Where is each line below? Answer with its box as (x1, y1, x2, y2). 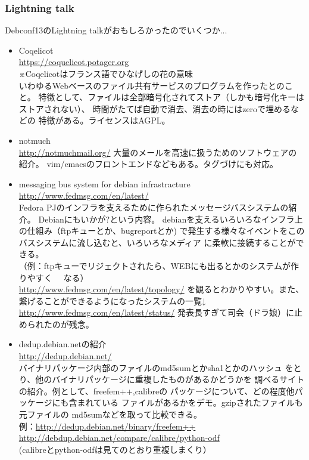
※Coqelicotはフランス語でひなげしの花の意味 (18, 67, 193, 79)
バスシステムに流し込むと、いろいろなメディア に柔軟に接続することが (18, 236, 296, 248)
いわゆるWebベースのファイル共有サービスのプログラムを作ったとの (18, 79, 285, 91)
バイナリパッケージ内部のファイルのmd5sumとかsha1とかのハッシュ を (18, 361, 294, 373)
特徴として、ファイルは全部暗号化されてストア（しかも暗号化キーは (38, 91, 304, 103)
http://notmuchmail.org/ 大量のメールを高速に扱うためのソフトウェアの (18, 146, 297, 158)
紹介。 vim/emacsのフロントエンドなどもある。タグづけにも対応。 (18, 158, 279, 170)
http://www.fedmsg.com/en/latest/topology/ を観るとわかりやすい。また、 (18, 283, 304, 295)
